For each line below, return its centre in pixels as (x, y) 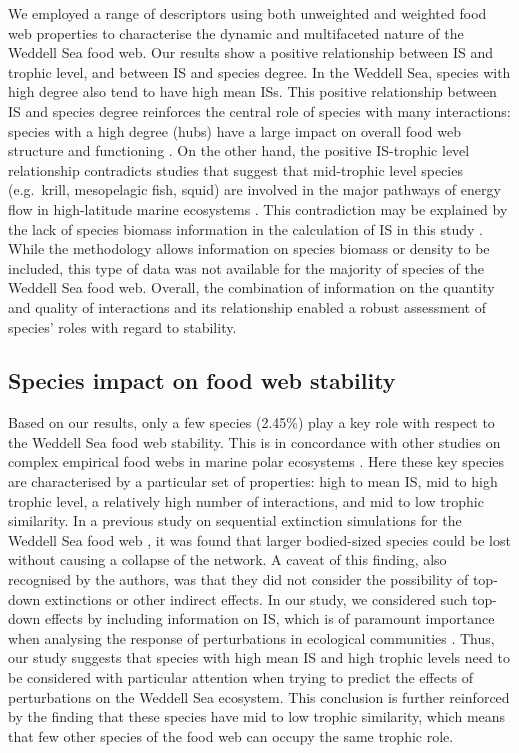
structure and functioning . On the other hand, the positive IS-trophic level (239, 150)
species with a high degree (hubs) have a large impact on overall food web (234, 130)
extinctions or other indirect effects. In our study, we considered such (256, 598)
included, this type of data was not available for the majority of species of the (246, 267)
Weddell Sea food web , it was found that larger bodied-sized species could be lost (259, 539)
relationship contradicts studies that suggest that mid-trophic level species (235, 169)
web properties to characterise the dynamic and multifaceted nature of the (236, 32)
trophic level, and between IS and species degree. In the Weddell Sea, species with (259, 71)
